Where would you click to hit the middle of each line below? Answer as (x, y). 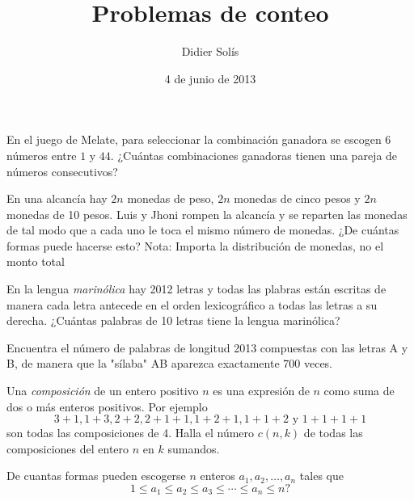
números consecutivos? (62, 171)
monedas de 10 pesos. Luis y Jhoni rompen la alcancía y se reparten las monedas (207, 214)
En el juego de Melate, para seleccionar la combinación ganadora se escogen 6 (199, 139)
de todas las (333, 433)
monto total (36, 261)
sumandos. (194, 448)
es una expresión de (261, 391)
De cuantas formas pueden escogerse (96, 476)
